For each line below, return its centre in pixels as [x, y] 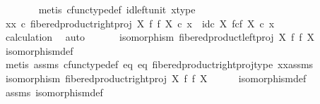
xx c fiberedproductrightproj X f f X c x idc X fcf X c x [140, 23]
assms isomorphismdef [54, 92]
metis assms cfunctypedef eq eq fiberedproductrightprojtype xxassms [159, 64]
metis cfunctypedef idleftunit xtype [117, 9]
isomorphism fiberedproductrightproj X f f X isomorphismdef [156, 78]
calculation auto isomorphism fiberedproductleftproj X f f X [160, 37]
